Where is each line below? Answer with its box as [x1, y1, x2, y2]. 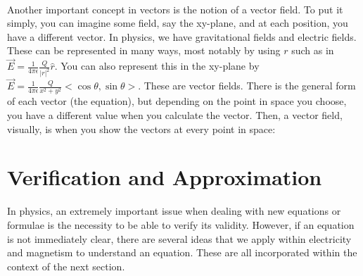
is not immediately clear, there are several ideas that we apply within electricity [7, 231, 352, 246]
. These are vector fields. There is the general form [138, 78, 356, 93]
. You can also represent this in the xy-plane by [54, 58, 260, 73]
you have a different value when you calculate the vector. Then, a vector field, [7, 108, 343, 123]
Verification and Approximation [7, 163, 322, 192]
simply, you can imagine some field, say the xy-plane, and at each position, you [7, 15, 348, 30]
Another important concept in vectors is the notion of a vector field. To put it [7, 1, 343, 16]
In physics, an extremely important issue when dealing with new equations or [7, 203, 341, 218]
